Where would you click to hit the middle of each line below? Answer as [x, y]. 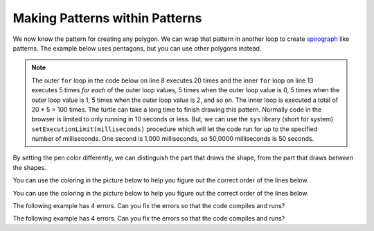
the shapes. [29, 167]
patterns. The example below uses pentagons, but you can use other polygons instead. [137, 48]
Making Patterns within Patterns [107, 18]
